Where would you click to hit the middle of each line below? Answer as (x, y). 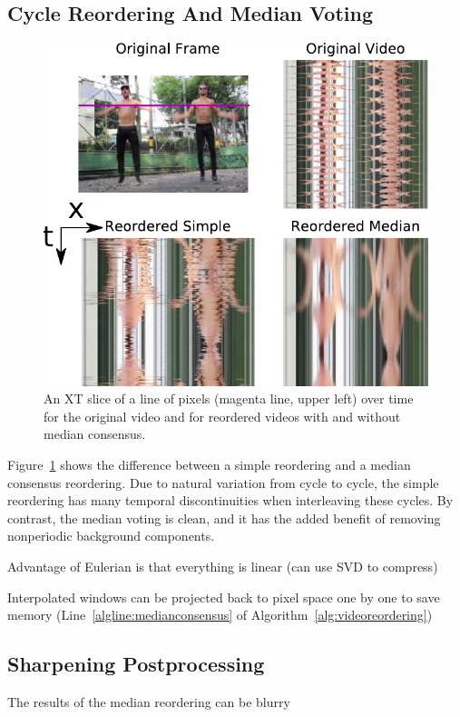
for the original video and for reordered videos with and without (222, 416)
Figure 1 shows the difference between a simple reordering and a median (209, 465)
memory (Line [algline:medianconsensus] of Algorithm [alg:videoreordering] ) (220, 615)
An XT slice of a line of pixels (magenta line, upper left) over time (229, 398)
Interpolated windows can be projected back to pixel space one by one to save (224, 597)
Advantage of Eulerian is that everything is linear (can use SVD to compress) (223, 567)
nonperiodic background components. (111, 536)
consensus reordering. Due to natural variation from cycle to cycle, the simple (223, 482)
